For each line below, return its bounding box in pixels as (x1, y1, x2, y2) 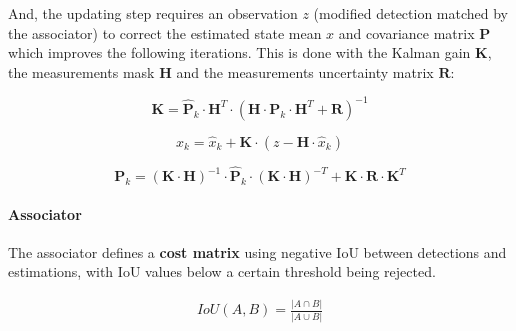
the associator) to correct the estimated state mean (8, 22, 322, 43)
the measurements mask (8, 61, 155, 82)
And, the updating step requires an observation (8, 3, 298, 23)
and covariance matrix (338, 22, 475, 43)
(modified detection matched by (313, 3, 509, 23)
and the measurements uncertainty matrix (176, 61, 434, 82)
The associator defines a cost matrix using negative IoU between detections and (8, 241, 507, 262)
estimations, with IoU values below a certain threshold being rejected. (8, 261, 436, 282)
